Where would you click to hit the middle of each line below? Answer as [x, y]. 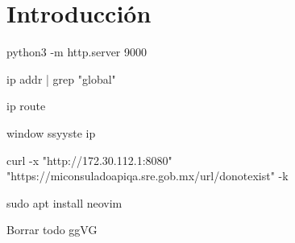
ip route [26, 106]
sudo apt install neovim [64, 202]
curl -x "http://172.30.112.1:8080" [89, 160]
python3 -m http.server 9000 [77, 52]
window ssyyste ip [51, 132]
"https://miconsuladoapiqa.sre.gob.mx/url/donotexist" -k [147, 176]
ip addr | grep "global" [61, 78]
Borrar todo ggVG [52, 230]
